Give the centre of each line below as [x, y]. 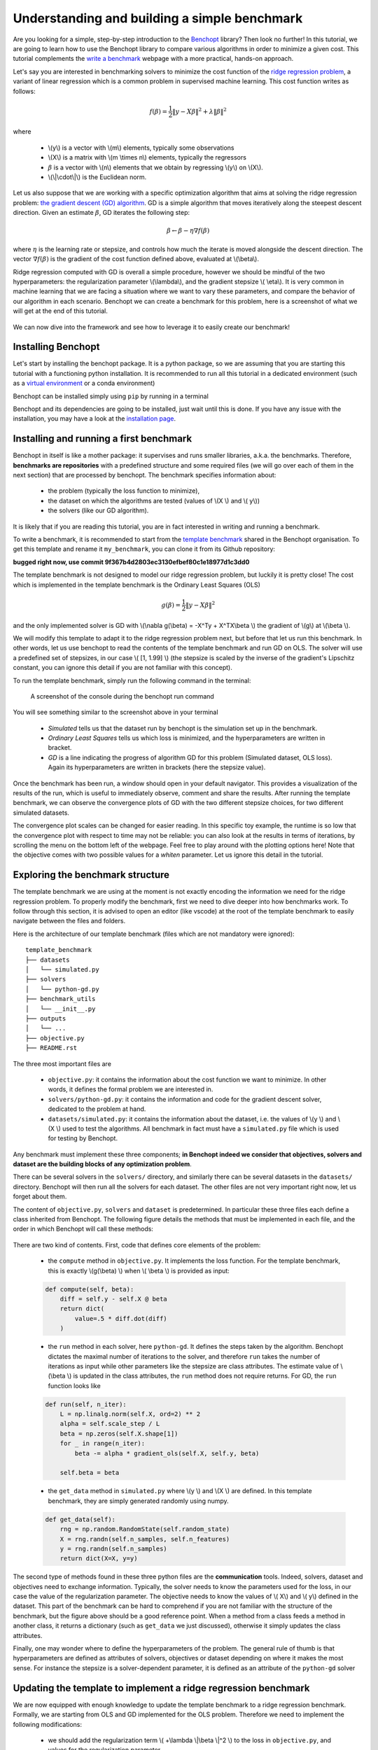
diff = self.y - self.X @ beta [113, 1299]
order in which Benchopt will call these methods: [83, 1229]
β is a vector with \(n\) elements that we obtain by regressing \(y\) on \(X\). [156, 167]
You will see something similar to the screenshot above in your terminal [115, 712]
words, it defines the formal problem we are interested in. [131, 1089]
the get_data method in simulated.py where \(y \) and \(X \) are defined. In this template [180, 1491]
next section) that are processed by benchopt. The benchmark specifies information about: [145, 475]
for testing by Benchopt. [83, 1138]
